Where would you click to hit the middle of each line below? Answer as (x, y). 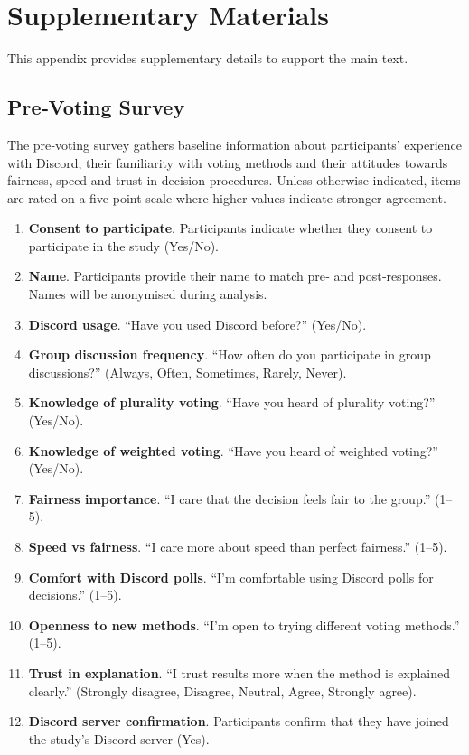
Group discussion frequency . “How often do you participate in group (230, 354)
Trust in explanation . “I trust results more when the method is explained (239, 672)
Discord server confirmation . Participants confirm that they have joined (239, 721)
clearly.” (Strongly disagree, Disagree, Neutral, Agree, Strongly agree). (222, 690)
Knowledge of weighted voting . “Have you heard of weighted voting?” (233, 450)
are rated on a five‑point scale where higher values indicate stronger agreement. (227, 197)
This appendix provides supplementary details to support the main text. (208, 58)
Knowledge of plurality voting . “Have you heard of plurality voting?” (232, 402)
